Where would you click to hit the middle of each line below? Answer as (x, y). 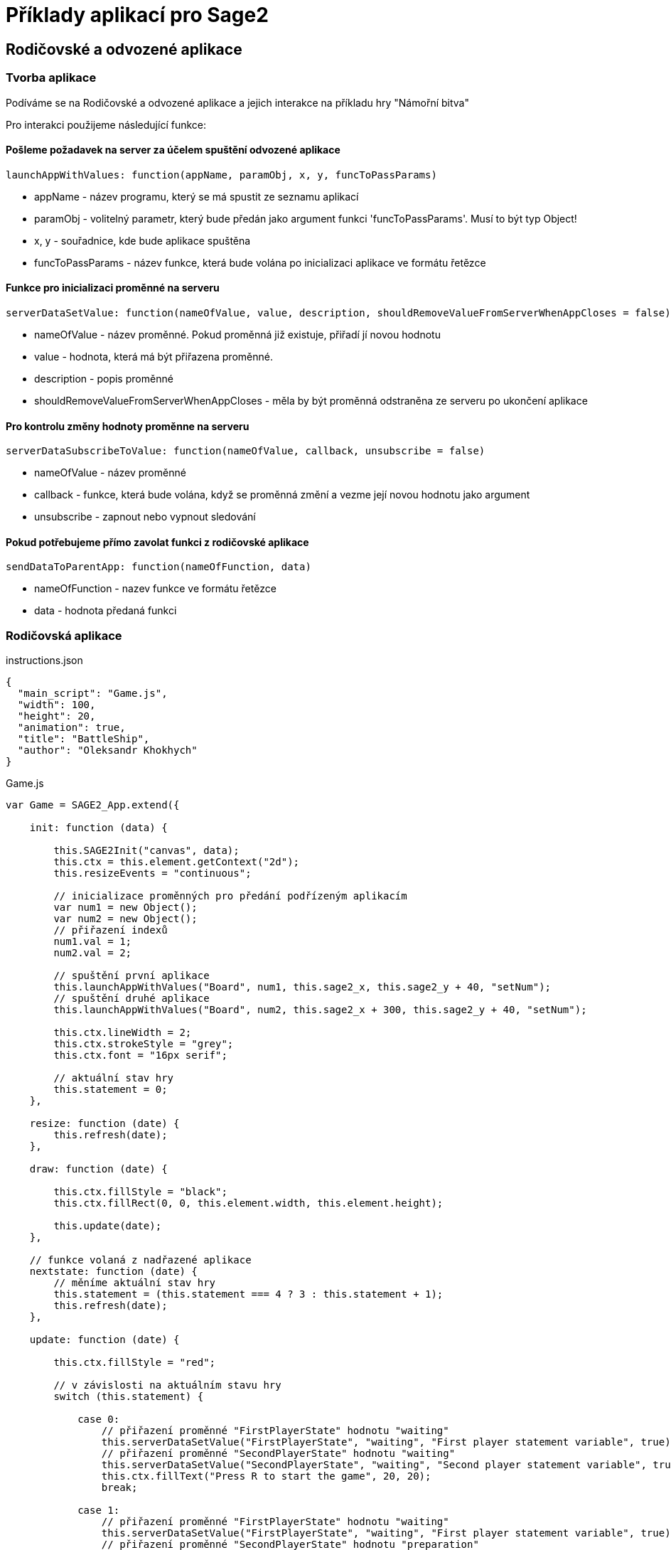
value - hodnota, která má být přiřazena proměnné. (154, 356)
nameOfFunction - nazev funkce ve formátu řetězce (155, 589)
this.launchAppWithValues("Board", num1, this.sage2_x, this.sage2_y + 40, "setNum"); (302, 987)
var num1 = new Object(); (125, 908)
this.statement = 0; (111, 1090)
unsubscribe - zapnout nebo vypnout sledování (145, 517)
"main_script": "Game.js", (92, 694)
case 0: (99, 1420)
